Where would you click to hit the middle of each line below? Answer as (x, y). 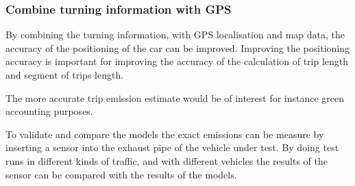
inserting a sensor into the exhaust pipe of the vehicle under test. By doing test (172, 147)
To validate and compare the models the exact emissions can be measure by (165, 134)
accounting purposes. (49, 111)
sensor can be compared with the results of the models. (121, 174)
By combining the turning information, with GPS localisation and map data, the (175, 35)
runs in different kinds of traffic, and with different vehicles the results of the (167, 160)
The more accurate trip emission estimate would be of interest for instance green (175, 97)
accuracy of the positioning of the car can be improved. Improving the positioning (178, 48)
